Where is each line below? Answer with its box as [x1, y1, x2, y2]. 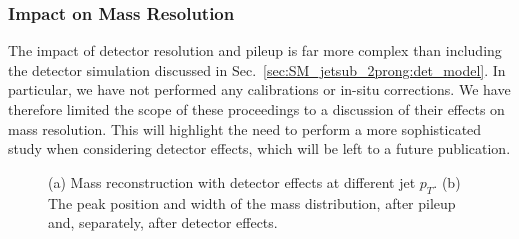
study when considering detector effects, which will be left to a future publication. [8, 138, 511, 159]
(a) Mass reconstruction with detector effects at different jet [48, 171, 416, 192]
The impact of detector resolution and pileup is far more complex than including [8, 40, 502, 61]
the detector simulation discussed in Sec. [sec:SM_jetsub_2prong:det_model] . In [8, 59, 506, 80]
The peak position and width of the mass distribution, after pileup [48, 192, 456, 213]
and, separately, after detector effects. [48, 212, 278, 233]
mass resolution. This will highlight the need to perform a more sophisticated [8, 118, 482, 139]
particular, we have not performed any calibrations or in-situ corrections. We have [8, 79, 511, 100]
